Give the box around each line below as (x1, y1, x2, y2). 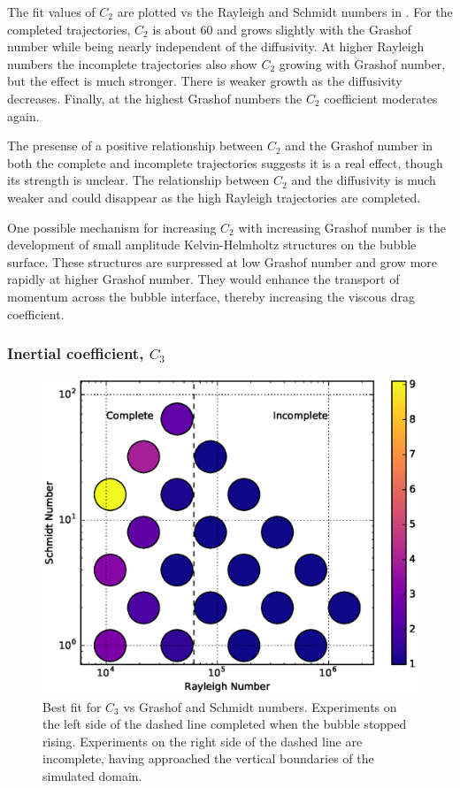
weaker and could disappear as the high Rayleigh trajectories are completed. (7, 187, 421, 206)
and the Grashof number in (285, 136, 433, 155)
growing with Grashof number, (279, 54, 446, 73)
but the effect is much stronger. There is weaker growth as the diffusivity (7, 72, 402, 90)
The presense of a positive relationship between (7, 136, 264, 155)
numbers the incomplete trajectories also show (7, 54, 257, 73)
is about (152, 19, 196, 38)
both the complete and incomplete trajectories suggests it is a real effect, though (7, 153, 443, 172)
